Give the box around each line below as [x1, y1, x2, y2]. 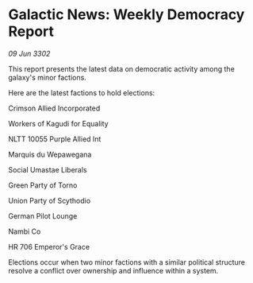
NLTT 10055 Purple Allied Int [8, 134, 102, 144]
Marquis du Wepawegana [8, 149, 92, 159]
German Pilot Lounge [8, 211, 78, 220]
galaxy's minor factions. [8, 72, 87, 82]
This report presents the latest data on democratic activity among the [8, 64, 236, 73]
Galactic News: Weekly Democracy [8, 6, 245, 24]
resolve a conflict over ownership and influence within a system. [8, 266, 219, 275]
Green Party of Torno [8, 180, 78, 190]
